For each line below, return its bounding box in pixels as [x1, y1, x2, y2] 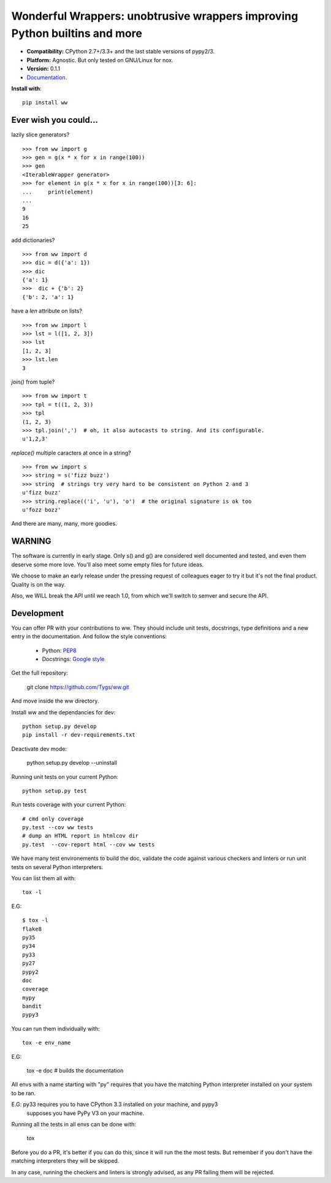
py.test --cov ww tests [22, 824, 94, 831]
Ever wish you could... [11, 115, 98, 125]
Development [11, 608, 64, 619]
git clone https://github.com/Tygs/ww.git [26, 683, 129, 690]
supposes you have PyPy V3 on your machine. [26, 1109, 145, 1117]
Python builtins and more [11, 26, 142, 40]
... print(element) [22, 188, 94, 195]
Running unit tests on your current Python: [11, 773, 119, 780]
